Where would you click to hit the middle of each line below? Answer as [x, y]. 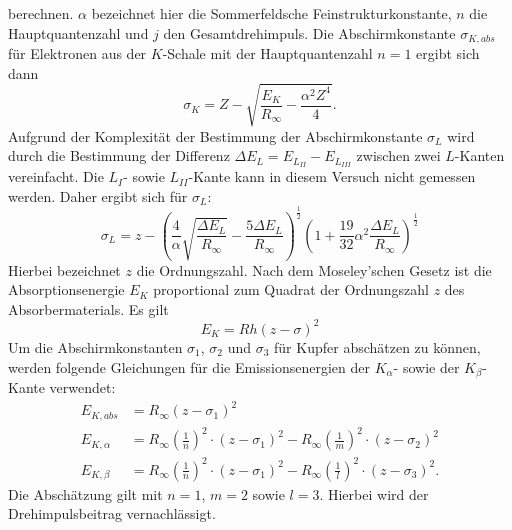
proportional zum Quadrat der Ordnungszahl [291, 289]
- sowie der [426, 366]
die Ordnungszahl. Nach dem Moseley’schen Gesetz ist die [314, 269]
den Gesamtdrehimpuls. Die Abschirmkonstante [309, 32]
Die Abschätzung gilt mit [85, 493]
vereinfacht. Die [56, 176]
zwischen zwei [398, 155]
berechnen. [41, 13]
